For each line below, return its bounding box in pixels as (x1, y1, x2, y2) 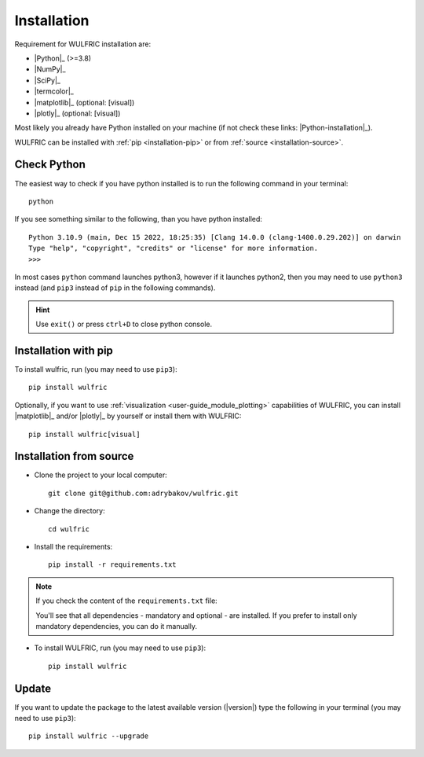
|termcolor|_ (34, 86, 74, 96)
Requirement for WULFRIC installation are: (14, 39, 152, 49)
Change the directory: (34, 506, 105, 516)
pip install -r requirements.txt (48, 560, 177, 569)
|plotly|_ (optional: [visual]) (34, 108, 121, 118)
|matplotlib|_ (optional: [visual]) (34, 97, 135, 107)
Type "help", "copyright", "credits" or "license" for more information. (28, 244, 319, 253)
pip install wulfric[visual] (28, 429, 141, 439)
